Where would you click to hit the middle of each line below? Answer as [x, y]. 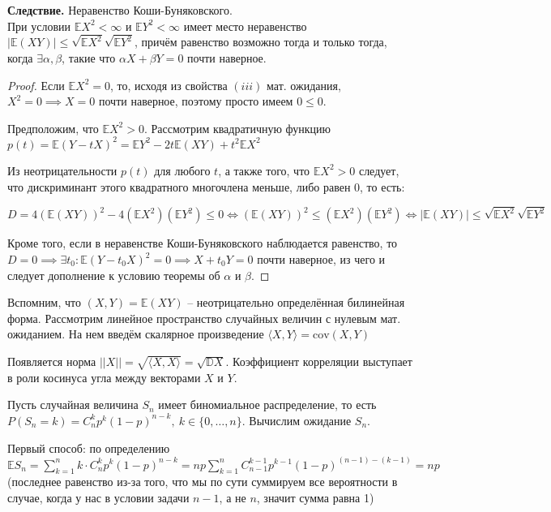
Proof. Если [36, 85]
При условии [39, 26]
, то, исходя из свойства [169, 85]
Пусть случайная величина [73, 404]
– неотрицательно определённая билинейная [296, 302]
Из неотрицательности [62, 170]
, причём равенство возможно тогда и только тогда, [261, 42]
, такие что [89, 58]
